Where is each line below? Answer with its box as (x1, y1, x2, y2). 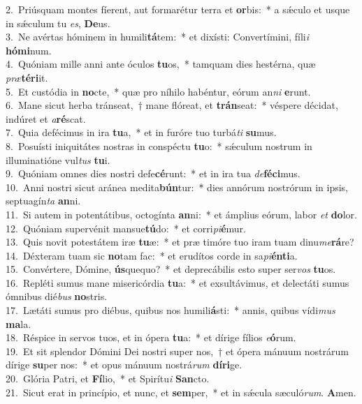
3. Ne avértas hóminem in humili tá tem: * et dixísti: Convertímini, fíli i (6, 29, 309, 44)
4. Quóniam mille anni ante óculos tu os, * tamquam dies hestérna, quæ (6, 57, 316, 71)
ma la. (6, 316, 31, 331)
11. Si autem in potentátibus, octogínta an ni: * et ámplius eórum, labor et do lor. (6, 207, 357, 221)
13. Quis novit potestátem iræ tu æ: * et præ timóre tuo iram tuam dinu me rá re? (6, 234, 354, 249)
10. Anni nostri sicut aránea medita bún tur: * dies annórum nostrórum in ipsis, (6, 179, 348, 194)
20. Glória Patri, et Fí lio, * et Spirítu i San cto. (6, 371, 210, 386)
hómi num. (6, 43, 52, 57)
